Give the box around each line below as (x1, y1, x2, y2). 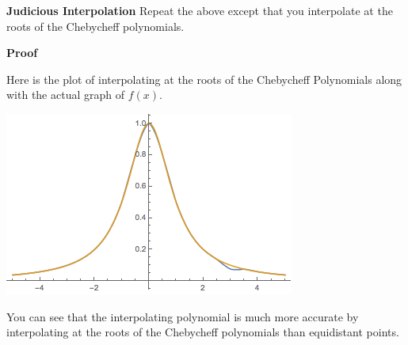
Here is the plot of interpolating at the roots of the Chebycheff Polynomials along (6, 70, 402, 87)
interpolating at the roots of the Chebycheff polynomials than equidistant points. (6, 324, 399, 340)
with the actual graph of (6, 86, 125, 103)
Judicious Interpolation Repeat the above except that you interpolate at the (6, 2, 393, 18)
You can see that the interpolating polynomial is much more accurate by (6, 308, 359, 324)
